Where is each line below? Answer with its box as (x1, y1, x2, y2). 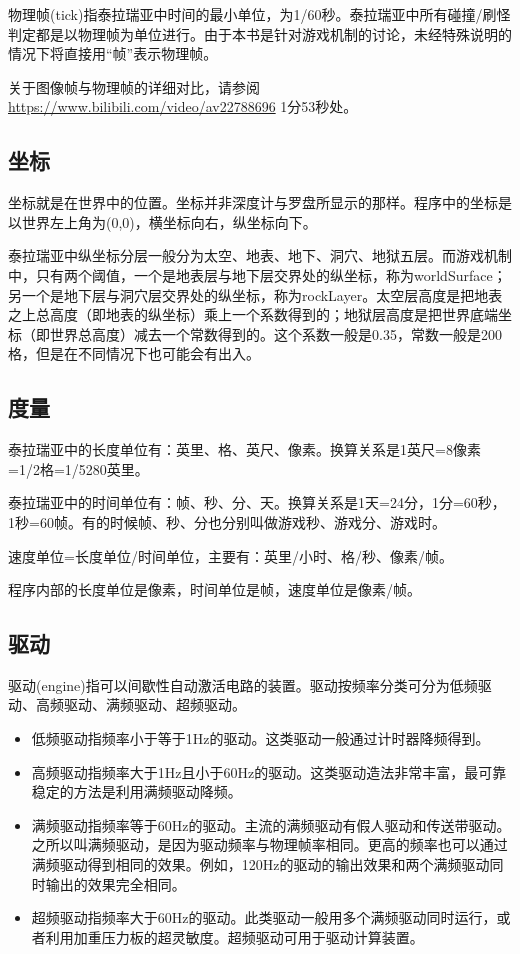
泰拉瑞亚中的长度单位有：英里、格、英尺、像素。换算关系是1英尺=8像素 (8, 439, 481, 460)
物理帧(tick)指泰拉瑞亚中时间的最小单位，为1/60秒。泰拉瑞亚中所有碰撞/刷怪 (8, 4, 511, 24)
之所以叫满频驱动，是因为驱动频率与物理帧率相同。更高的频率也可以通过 (31, 834, 508, 855)
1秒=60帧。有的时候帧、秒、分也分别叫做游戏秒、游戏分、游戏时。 (8, 511, 446, 532)
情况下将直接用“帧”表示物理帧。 (8, 43, 218, 64)
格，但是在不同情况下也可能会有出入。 (8, 343, 260, 364)
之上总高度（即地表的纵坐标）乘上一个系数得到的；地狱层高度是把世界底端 (8, 304, 498, 325)
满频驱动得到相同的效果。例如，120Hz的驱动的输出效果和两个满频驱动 (31, 854, 490, 875)
